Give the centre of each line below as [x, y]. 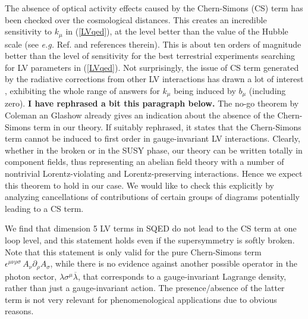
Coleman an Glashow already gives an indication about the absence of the [140, 115]
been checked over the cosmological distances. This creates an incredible [136, 19]
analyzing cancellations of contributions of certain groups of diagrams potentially [152, 197]
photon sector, [31, 276]
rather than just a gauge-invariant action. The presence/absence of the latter [145, 288]
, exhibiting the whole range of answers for [82, 91]
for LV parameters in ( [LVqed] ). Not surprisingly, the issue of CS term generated [152, 67]
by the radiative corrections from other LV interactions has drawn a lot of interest [154, 79]
